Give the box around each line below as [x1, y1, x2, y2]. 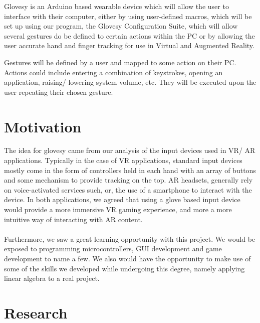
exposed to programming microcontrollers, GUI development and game [4, 243, 222, 254]
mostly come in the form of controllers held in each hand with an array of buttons [4, 165, 256, 175]
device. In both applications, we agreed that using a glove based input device [4, 194, 240, 205]
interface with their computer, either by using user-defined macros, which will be [4, 11, 252, 21]
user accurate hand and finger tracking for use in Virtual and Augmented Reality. [4, 40, 254, 51]
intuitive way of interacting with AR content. [4, 214, 143, 224]
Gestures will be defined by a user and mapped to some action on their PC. [4, 57, 236, 67]
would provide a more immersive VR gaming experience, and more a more [4, 204, 232, 215]
